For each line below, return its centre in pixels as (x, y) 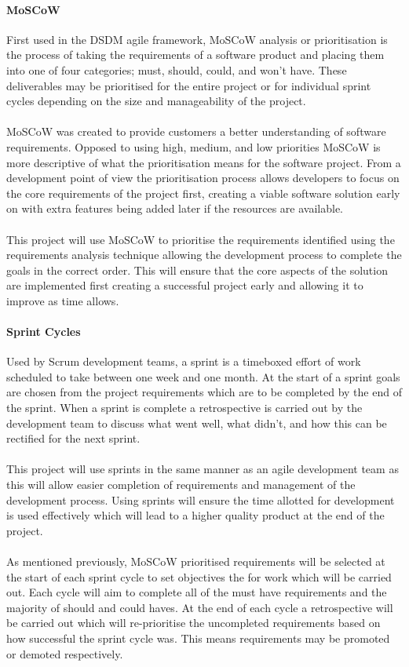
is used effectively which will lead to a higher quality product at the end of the (195, 515)
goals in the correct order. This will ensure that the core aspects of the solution (197, 270)
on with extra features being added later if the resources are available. (175, 208)
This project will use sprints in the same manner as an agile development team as (203, 469)
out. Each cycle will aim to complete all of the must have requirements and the (197, 592)
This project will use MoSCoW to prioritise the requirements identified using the (201, 239)
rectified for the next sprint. (73, 438)
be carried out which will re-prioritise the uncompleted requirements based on (194, 623)
